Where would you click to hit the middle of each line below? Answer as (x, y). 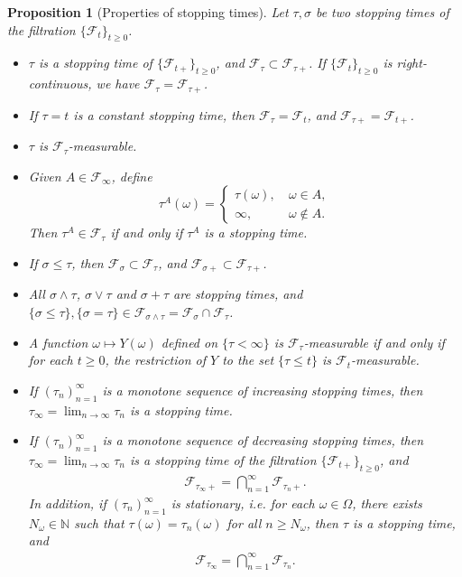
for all (244, 522)
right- (411, 63)
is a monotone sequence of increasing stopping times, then (263, 390)
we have (118, 84)
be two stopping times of (382, 12)
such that (99, 522)
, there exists (387, 503)
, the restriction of (156, 360)
